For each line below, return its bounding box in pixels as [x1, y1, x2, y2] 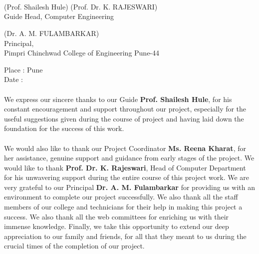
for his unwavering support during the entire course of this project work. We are [4, 172, 250, 182]
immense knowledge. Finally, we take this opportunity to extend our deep [4, 221, 229, 231]
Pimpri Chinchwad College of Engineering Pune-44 [4, 47, 160, 58]
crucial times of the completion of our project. [4, 240, 145, 251]
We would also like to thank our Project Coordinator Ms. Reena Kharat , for [4, 142, 246, 153]
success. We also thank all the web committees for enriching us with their [4, 211, 229, 221]
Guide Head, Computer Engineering [4, 11, 114, 21]
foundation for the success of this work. [4, 123, 124, 133]
